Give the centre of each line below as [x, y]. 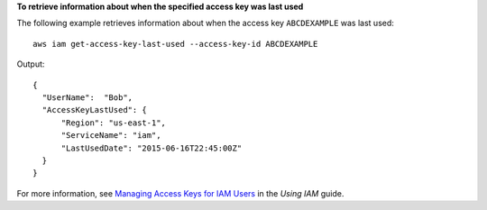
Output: [31, 64]
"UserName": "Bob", [87, 97]
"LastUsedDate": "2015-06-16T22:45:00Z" [152, 148]
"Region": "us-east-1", [114, 123]
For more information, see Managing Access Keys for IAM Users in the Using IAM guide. [180, 193]
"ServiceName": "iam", [111, 136]
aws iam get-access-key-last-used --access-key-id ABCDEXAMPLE [175, 44]
